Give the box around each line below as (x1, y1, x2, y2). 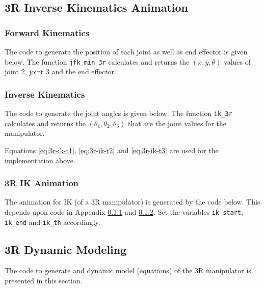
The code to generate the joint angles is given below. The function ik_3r (5, 108, 232, 119)
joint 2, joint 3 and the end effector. (5, 66, 116, 77)
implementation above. (5, 155, 75, 165)
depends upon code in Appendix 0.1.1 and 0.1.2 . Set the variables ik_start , (5, 206, 243, 217)
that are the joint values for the (127, 118, 227, 128)
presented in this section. (5, 275, 83, 286)
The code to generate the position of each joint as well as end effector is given (5, 46, 248, 56)
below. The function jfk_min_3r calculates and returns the (5, 56, 190, 67)
